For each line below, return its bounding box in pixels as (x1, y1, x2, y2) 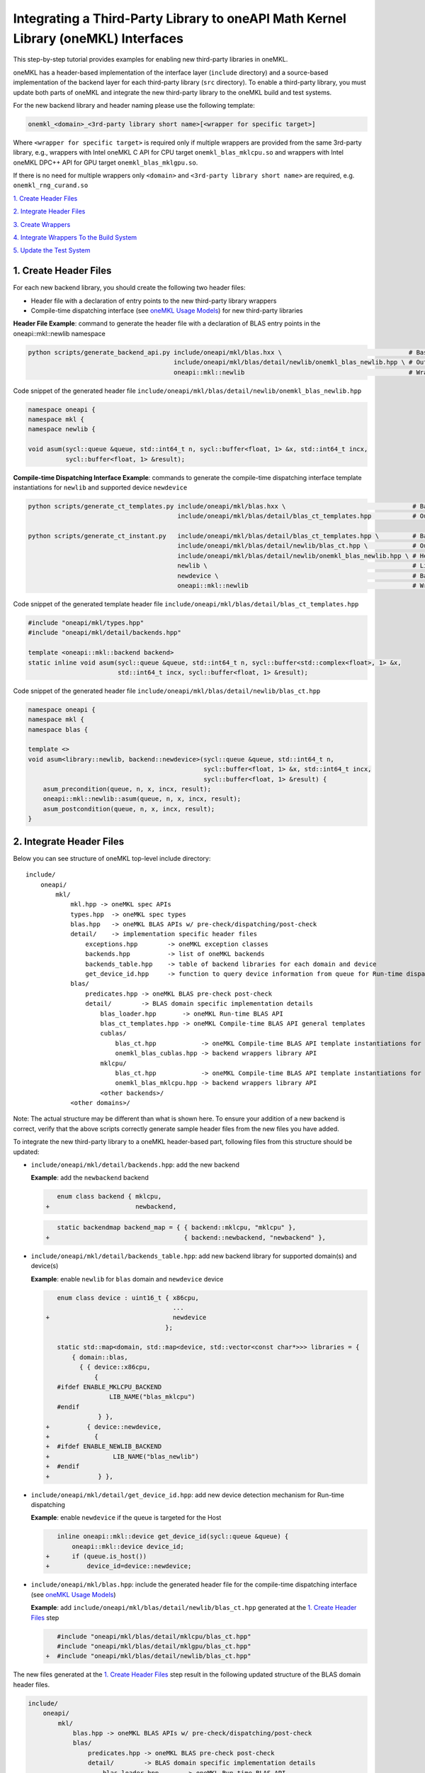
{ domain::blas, (72, 1353, 129, 1361)
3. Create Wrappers (13, 220, 71, 228)
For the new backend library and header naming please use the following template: (13, 101, 255, 109)
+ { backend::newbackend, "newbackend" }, (45, 1233, 326, 1241)
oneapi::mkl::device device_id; (72, 1543, 184, 1550)
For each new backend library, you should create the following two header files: (13, 284, 246, 292)
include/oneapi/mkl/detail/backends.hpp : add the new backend (30, 1160, 240, 1169)
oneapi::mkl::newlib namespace (13, 329, 106, 338)
